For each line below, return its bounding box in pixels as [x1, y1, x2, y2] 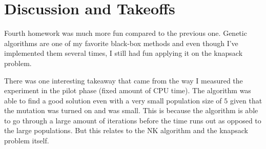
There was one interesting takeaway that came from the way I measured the [4, 75, 243, 86]
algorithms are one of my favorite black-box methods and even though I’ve [4, 37, 238, 48]
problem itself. [4, 135, 49, 146]
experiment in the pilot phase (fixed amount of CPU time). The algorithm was [4, 85, 251, 96]
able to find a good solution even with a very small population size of [4, 95, 222, 105]
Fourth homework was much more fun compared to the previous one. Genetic [4, 28, 247, 38]
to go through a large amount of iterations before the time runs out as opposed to [4, 115, 261, 125]
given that [230, 95, 262, 105]
